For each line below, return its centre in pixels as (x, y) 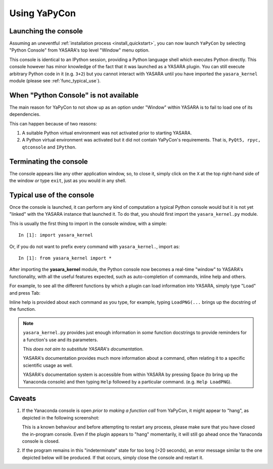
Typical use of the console (52, 195)
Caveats (23, 398)
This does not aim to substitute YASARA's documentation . (83, 349)
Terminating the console (49, 161)
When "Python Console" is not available (74, 95)
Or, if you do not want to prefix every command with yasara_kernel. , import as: (95, 246)
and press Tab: (25, 293)
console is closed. (41, 441)
